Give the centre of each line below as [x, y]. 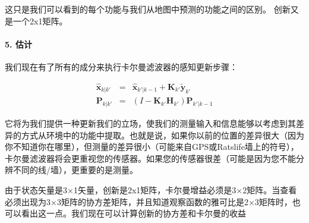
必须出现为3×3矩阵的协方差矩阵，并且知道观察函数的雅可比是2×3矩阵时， [149, 201]
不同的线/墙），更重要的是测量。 [75, 170]
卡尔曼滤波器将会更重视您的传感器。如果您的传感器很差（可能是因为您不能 [150, 158]
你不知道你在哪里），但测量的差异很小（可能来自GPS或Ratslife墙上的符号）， [152, 147]
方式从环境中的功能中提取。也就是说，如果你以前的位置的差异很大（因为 [163, 135]
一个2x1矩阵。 [40, 21]
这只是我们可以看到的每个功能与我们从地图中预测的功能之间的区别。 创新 [148, 9]
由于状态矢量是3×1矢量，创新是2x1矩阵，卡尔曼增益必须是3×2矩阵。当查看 [151, 190]
